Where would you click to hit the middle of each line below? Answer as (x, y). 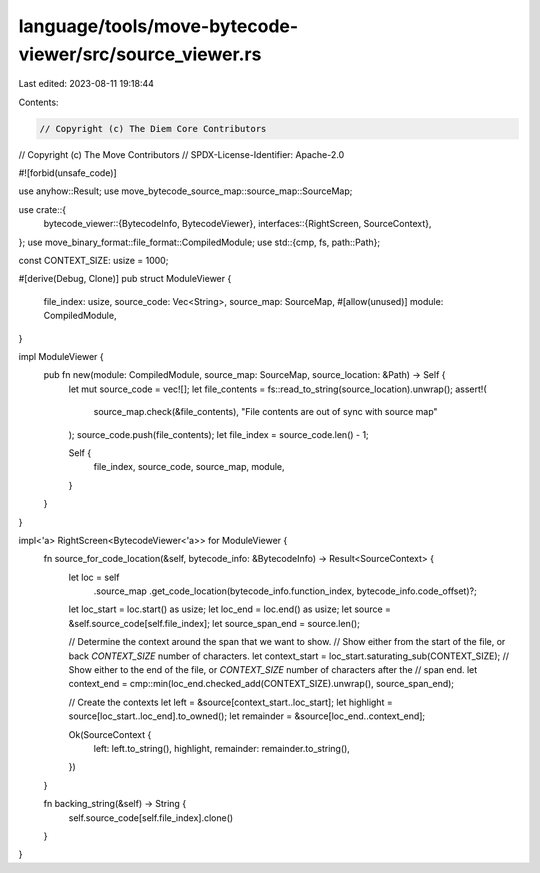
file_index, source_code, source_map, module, (189, 467)
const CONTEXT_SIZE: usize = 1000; (93, 261)
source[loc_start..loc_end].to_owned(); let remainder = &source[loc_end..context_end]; (247, 716)
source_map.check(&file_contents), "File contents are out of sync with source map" (266, 412)
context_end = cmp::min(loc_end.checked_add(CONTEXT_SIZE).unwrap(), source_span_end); (261, 684)
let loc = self (94, 577)
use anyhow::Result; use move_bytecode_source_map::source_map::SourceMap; (185, 191)
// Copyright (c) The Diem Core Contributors (153, 128)
